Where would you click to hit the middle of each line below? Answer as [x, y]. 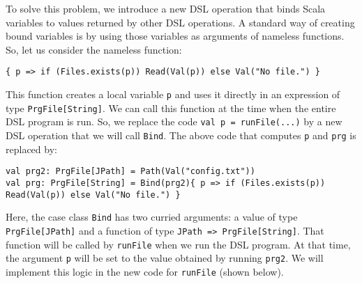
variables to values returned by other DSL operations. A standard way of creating [180, 22]
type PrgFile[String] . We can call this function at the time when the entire [171, 108]
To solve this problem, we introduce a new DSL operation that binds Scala [166, 8]
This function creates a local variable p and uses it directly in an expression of [173, 94]
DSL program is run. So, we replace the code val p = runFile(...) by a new [174, 121]
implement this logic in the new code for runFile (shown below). [145, 271]
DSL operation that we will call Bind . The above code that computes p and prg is [181, 135]
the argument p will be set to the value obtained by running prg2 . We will [165, 258]
